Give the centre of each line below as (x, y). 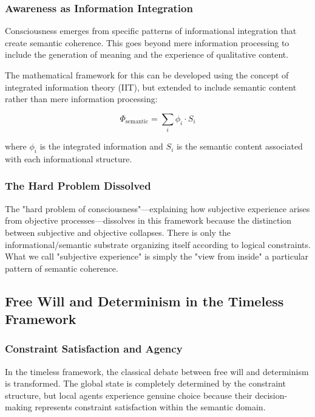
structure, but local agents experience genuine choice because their (129, 395)
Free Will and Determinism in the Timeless (144, 301)
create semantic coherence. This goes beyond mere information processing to (147, 42)
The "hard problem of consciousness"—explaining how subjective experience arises (157, 208)
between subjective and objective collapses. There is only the (118, 232)
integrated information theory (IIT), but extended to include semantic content (151, 87)
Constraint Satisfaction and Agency (94, 349)
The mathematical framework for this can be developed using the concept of (147, 75)
